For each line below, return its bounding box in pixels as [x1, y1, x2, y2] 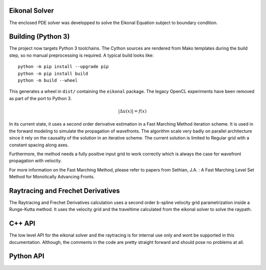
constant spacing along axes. [9, 142, 69, 148]
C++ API [9, 219, 35, 228]
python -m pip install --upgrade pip [18, 64, 109, 69]
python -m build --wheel [18, 77, 78, 83]
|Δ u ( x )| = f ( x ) [118, 108, 147, 114]
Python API [9, 252, 44, 261]
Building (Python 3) [9, 33, 70, 41]
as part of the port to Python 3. [9, 95, 72, 101]
